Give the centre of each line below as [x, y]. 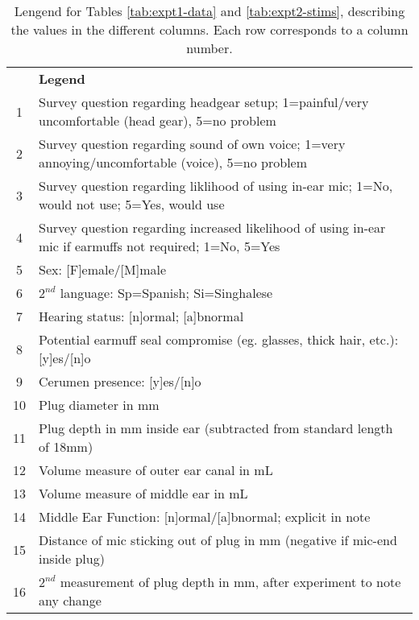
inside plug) [72, 558]
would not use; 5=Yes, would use [132, 204]
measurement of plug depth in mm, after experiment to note [230, 582]
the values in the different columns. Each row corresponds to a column [209, 29]
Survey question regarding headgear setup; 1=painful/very [204, 102]
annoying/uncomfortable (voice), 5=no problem [173, 162]
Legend [62, 79]
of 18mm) [66, 446]
